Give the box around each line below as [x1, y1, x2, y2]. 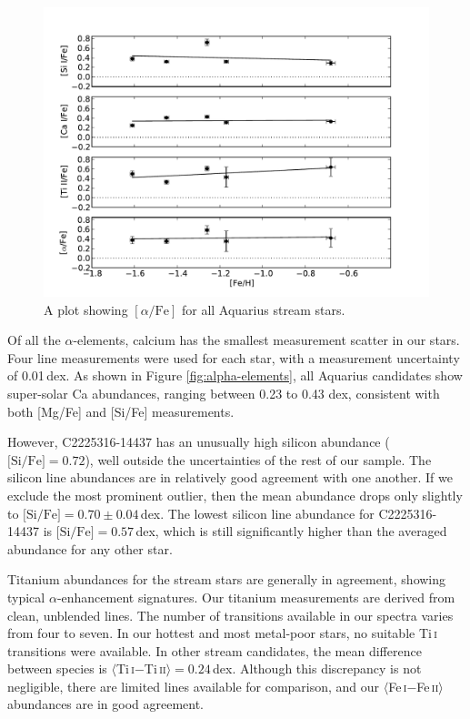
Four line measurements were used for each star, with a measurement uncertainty [7, 348, 460, 367]
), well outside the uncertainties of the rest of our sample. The [85, 450, 432, 469]
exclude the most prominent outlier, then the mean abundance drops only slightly [7, 485, 463, 504]
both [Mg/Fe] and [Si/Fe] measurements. [7, 401, 235, 420]
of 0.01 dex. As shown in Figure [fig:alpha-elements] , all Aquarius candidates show [7, 366, 463, 385]
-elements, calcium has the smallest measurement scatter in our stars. [73, 330, 460, 349]
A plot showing [44, 299, 128, 319]
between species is [7, 659, 107, 678]
